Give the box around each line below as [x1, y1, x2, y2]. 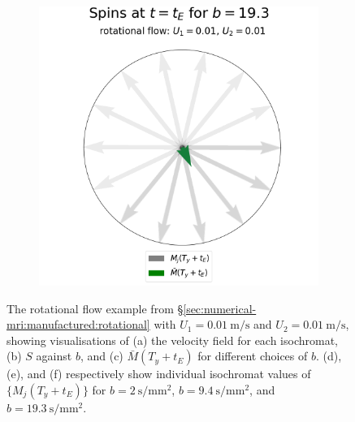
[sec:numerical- [183, 299, 257, 316]
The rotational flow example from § [6, 299, 184, 316]
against [36, 347, 72, 364]
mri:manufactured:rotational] [6, 316, 150, 333]
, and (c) [80, 347, 123, 364]
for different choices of [197, 347, 308, 364]
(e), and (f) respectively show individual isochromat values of [6, 365, 311, 382]
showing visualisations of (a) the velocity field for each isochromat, [6, 331, 339, 348]
